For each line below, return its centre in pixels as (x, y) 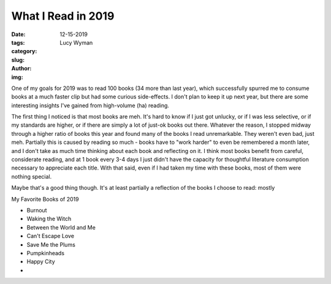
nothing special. (32, 176)
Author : (21, 69)
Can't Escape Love (51, 236)
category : (24, 51)
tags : (18, 42)
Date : (18, 34)
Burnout (37, 210)
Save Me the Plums (51, 244)
